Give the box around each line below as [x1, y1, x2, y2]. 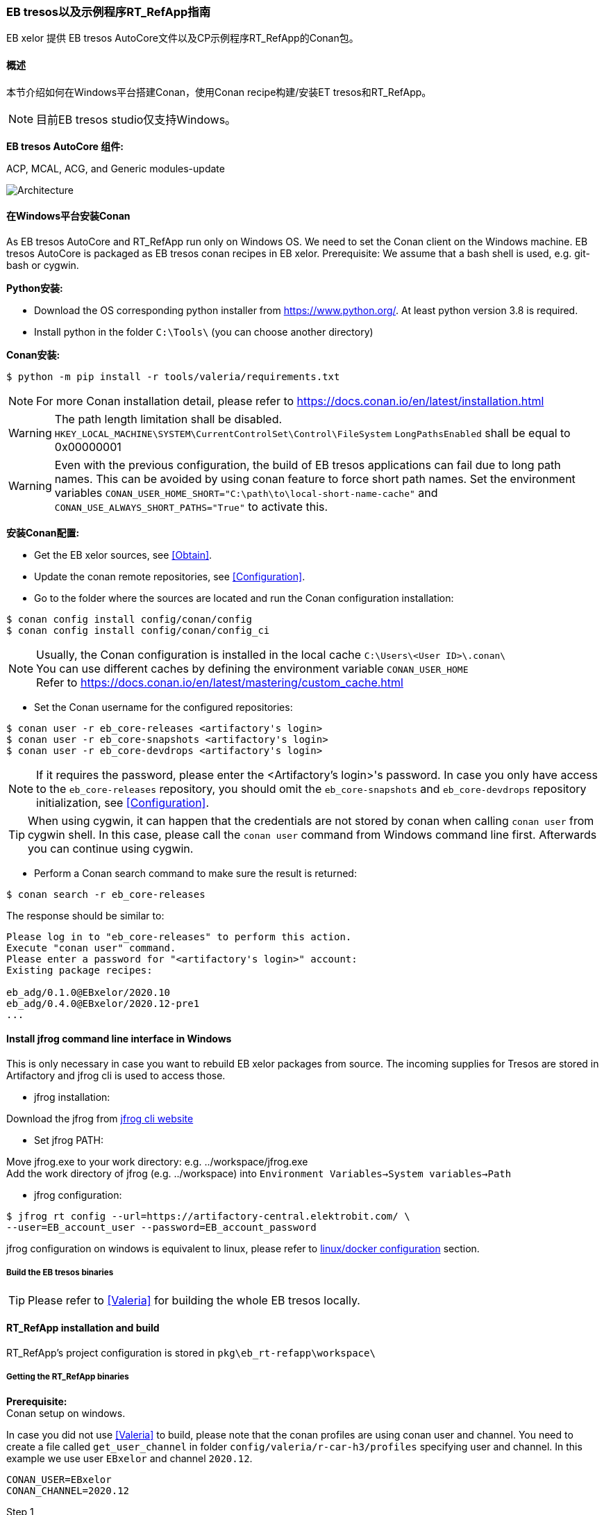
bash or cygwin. [6, 259, 79, 271]
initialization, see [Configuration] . [36, 795, 210, 810]
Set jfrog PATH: [34, 1134, 104, 1147]
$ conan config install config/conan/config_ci [6, 624, 270, 636]
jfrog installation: [34, 1091, 110, 1104]
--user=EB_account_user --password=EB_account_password [6, 1222, 317, 1234]
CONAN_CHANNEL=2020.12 [6, 1484, 130, 1496]
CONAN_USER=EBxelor [6, 1473, 112, 1485]
